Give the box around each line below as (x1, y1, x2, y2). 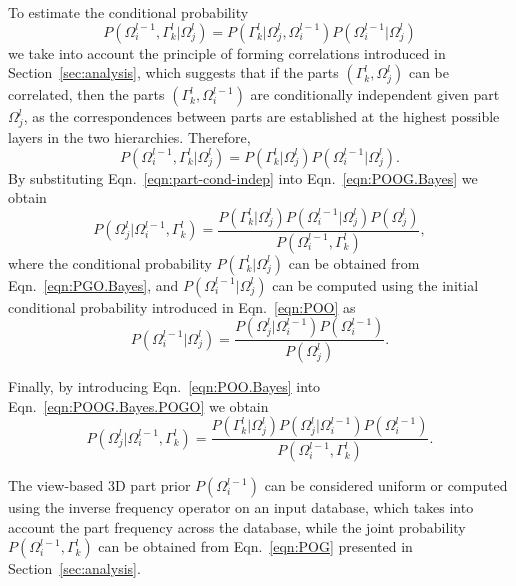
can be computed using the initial (272, 274, 479, 295)
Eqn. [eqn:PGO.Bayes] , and (8, 274, 179, 295)
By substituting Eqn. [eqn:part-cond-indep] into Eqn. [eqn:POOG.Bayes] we (8, 167, 478, 188)
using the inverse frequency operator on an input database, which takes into (8, 497, 474, 518)
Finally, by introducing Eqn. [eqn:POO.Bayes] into (8, 376, 321, 397)
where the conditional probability (8, 252, 212, 273)
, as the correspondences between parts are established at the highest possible (23, 106, 500, 127)
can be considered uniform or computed (264, 475, 508, 496)
